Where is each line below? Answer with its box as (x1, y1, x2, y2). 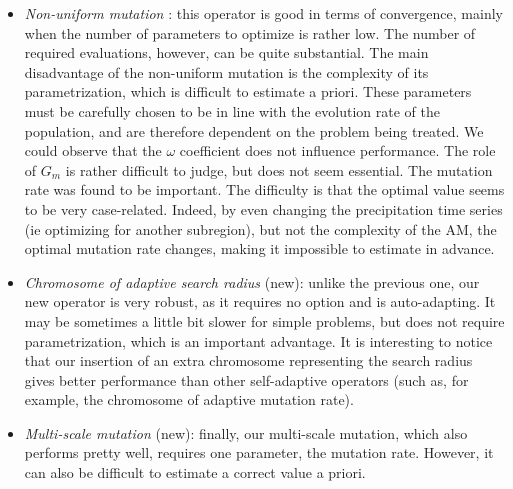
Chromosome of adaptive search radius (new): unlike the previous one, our (24, 271, 480, 292)
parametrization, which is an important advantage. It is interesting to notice (24, 330, 493, 351)
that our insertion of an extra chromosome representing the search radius (24, 350, 473, 371)
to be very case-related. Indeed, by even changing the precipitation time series (24, 198, 503, 219)
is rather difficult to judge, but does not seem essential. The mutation (65, 159, 493, 180)
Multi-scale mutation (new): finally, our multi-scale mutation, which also (24, 422, 468, 443)
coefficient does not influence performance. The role (179, 140, 496, 161)
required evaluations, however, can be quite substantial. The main (24, 42, 429, 63)
